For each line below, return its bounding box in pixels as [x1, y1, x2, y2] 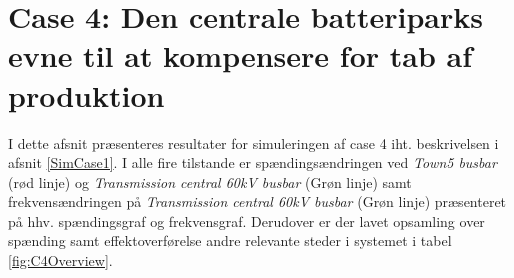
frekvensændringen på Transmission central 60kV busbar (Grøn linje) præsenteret [8, 191, 507, 212]
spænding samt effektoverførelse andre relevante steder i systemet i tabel [8, 230, 452, 251]
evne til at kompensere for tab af [8, 35, 472, 76]
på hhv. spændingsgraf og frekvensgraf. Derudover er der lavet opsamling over [8, 210, 485, 231]
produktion [8, 74, 165, 115]
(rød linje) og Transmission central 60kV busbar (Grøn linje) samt [8, 171, 412, 192]
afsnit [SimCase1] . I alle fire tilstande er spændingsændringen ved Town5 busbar [8, 152, 497, 173]
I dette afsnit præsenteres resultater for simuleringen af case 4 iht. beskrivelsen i [8, 132, 499, 153]
